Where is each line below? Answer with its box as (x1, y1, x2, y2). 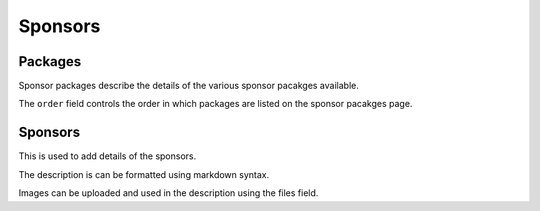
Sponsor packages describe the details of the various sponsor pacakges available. (18, 80, 359, 92)
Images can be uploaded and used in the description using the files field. (18, 187, 319, 199)
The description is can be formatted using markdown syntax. (18, 168, 270, 180)
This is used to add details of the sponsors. (18, 150, 197, 162)
